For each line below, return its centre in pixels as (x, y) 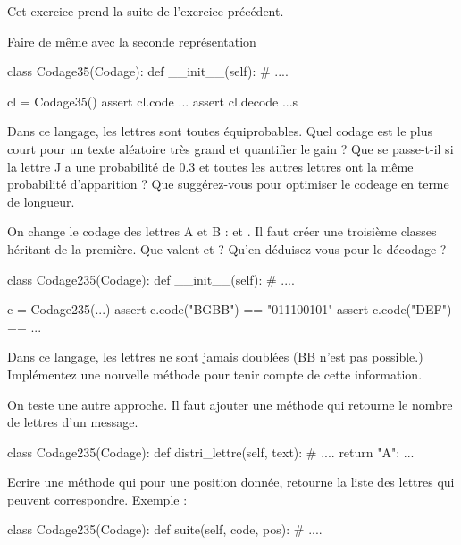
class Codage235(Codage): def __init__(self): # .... (151, 279)
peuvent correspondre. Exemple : (97, 499)
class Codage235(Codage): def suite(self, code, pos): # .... (165, 529)
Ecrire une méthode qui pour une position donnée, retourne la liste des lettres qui (231, 482)
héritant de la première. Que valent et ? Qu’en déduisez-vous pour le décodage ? (227, 248)
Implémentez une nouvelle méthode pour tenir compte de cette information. (215, 374)
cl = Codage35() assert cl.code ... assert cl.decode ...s (153, 101)
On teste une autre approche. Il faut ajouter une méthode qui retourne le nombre (230, 404)
